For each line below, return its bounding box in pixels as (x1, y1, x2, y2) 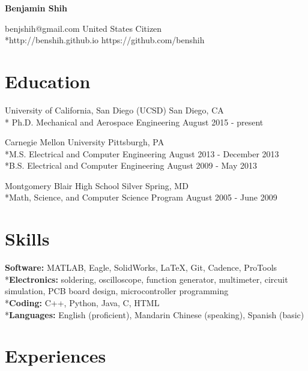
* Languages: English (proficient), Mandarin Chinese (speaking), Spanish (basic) (5, 308, 304, 321)
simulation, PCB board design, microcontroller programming (5, 285, 229, 297)
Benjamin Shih (5, 2, 68, 14)
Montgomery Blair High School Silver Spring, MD (5, 179, 189, 192)
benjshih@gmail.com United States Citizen (5, 22, 162, 34)
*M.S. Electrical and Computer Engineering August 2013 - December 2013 (5, 147, 279, 160)
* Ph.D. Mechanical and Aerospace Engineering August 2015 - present (5, 115, 264, 128)
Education (5, 68, 91, 93)
